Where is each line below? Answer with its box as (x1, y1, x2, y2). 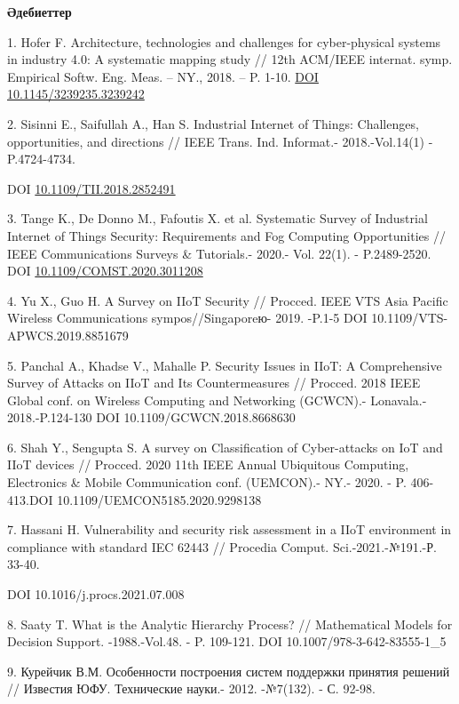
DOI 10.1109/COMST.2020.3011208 (7, 261, 203, 280)
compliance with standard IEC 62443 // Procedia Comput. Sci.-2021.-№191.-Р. (7, 537, 437, 556)
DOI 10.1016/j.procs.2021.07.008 (7, 585, 185, 604)
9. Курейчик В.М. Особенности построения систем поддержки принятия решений (7, 661, 450, 680)
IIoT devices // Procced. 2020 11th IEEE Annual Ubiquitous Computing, (7, 455, 409, 474)
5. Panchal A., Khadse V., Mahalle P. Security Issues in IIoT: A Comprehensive (7, 356, 442, 374)
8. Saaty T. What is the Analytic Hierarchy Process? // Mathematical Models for (7, 614, 453, 633)
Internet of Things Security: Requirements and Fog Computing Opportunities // (7, 226, 446, 244)
